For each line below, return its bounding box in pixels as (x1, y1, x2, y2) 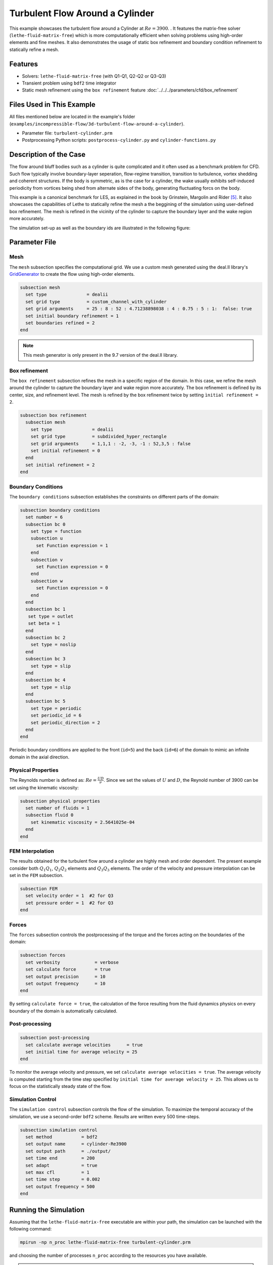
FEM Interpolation (9, 848, 54, 855)
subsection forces (20, 952, 66, 958)
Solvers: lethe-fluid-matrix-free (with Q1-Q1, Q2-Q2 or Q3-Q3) (22, 73, 166, 79)
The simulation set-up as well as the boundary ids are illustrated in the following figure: (9, 225, 191, 231)
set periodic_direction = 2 (30, 720, 101, 726)
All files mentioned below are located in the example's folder (9, 114, 135, 120)
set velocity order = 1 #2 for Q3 (25, 893, 114, 899)
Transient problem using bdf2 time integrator (22, 80, 116, 86)
